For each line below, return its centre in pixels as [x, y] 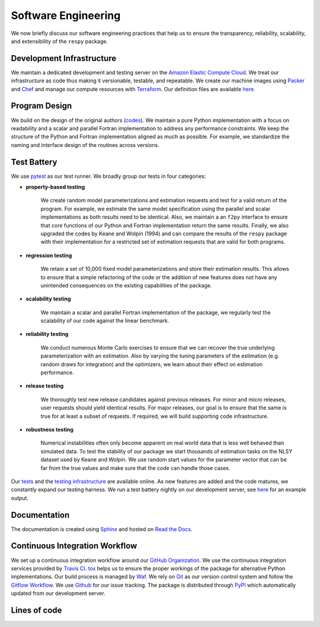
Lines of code [36, 610]
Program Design [41, 106]
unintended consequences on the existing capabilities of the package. [127, 285]
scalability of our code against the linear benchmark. [105, 321]
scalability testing [48, 299]
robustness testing [50, 429]
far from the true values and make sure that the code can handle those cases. [135, 468]
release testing [45, 386]
